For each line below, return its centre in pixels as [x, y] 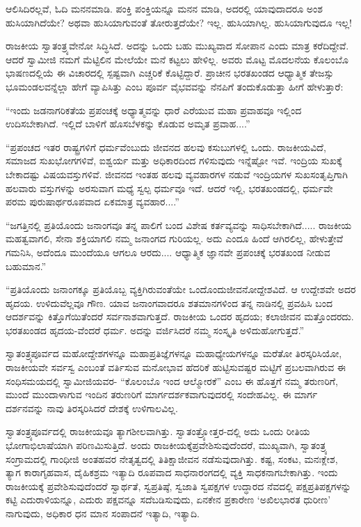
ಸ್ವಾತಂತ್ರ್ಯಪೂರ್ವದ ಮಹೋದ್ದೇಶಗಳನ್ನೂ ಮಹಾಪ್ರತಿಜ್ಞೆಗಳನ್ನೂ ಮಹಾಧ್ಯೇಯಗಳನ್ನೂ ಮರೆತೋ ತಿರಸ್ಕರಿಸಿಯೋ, [174, 353]
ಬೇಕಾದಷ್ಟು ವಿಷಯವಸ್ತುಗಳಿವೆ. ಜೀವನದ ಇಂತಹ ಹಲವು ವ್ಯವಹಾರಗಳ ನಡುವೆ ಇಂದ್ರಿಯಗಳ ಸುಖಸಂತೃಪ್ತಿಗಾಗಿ [177, 174]
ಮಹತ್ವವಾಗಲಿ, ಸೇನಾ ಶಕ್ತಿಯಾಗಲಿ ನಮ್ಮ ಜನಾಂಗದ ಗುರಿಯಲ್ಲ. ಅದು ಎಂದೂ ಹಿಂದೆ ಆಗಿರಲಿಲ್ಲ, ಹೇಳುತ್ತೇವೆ [175, 238]
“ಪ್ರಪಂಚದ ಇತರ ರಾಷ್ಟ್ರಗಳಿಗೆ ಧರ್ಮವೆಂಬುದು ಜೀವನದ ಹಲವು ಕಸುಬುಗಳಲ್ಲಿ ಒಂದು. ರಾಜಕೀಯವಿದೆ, [166, 147]
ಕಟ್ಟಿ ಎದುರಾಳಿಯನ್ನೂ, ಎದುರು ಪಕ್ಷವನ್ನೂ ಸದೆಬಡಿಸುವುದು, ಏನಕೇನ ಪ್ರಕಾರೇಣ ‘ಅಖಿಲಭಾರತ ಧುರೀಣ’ [168, 500]
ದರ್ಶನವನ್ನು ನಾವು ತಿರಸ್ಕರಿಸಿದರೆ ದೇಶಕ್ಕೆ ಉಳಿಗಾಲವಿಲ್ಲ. [92, 408]
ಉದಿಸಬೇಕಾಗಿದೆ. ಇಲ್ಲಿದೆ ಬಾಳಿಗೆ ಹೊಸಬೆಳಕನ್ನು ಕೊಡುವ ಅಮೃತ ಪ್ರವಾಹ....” [128, 124]
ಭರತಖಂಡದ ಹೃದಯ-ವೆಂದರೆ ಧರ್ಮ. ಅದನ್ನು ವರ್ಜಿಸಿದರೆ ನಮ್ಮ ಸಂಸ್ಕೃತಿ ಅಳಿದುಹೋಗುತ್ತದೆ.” [155, 330]
